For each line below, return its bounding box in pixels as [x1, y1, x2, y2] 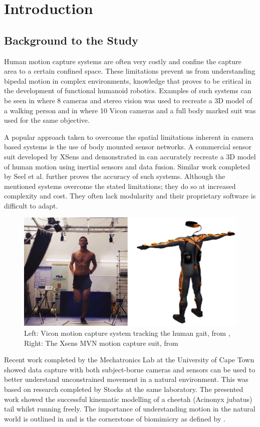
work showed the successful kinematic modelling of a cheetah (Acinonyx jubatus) [4, 393, 252, 404]
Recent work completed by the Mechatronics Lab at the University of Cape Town [4, 354, 254, 365]
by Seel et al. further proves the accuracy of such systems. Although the [4, 171, 225, 181]
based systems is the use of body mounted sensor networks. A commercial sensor [4, 141, 252, 152]
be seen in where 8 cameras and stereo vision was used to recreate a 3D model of [4, 95, 252, 105]
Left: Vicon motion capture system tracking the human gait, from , [24, 327, 230, 338]
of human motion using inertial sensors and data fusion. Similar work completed [4, 161, 250, 171]
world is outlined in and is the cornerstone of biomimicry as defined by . [4, 413, 225, 423]
